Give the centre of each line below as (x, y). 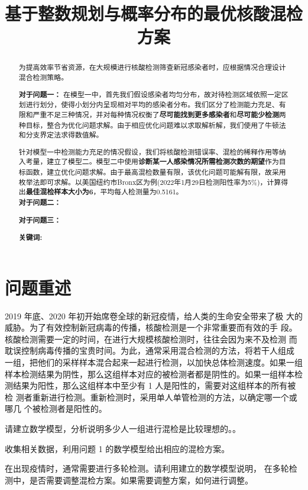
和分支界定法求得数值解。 (61, 135)
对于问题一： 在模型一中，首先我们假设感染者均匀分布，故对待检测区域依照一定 (150, 94)
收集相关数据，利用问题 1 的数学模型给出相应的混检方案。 (117, 448)
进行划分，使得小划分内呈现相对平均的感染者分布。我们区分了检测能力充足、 (152, 105)
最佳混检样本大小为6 (59, 192)
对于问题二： (40, 203)
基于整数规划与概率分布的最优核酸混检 (154, 13)
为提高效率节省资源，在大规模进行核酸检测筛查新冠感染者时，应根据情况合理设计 (152, 67)
